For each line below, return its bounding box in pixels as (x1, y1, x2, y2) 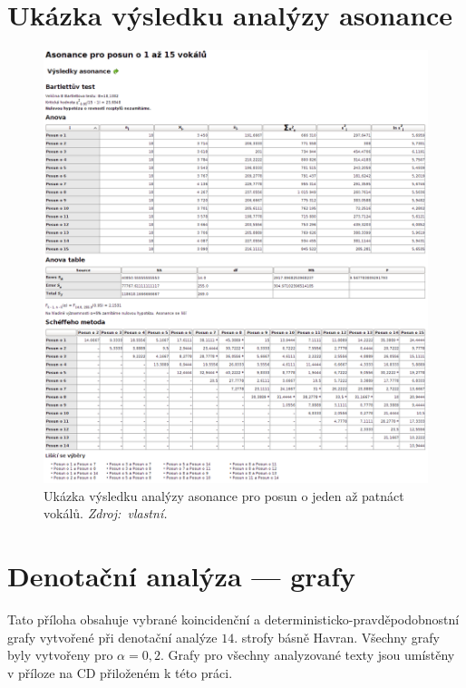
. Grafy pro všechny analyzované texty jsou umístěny (160, 645, 455, 664)
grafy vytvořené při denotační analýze (7, 627, 218, 646)
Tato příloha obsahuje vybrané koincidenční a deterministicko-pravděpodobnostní (7, 610, 460, 629)
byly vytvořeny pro (7, 645, 113, 664)
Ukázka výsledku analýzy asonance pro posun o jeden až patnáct (44, 486, 404, 505)
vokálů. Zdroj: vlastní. (44, 504, 168, 523)
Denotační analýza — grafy (7, 557, 356, 595)
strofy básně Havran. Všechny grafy (241, 627, 440, 646)
